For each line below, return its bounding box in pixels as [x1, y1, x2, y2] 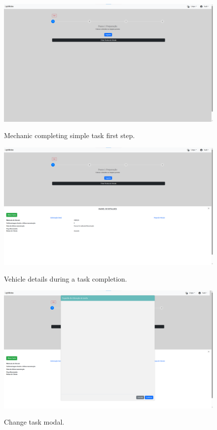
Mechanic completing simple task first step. [4, 130, 135, 141]
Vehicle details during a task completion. [4, 273, 127, 284]
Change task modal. [4, 417, 65, 427]
